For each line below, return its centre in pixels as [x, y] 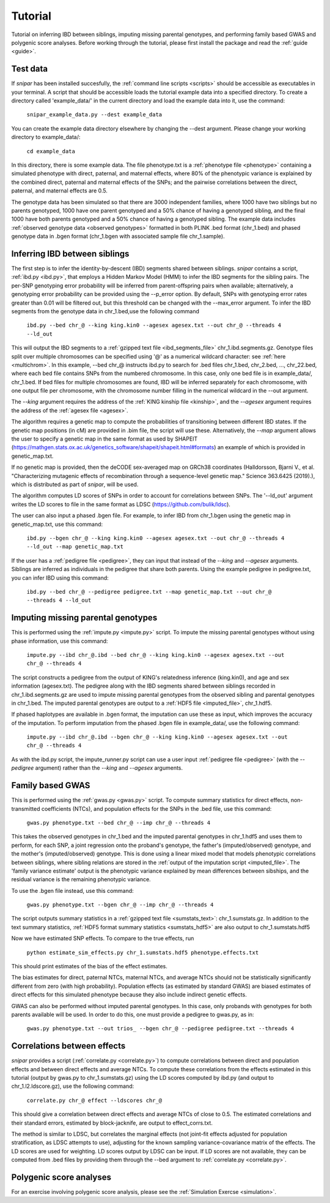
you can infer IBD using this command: [60, 578]
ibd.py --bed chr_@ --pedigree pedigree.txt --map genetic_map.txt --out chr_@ [149, 592]
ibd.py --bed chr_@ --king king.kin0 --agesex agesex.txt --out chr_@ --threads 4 [154, 325]
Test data [30, 69]
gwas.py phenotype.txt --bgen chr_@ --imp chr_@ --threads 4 [120, 905]
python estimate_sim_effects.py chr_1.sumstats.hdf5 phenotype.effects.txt [143, 952]
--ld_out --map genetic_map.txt [75, 547]
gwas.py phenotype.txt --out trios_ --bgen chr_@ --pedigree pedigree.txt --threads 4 [160, 1029]
